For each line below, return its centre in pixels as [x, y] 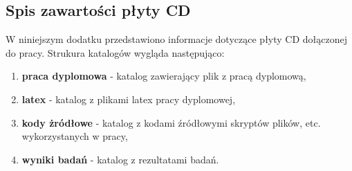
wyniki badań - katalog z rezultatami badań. [120, 159]
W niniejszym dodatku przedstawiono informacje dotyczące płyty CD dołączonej [177, 39]
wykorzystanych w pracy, [75, 136]
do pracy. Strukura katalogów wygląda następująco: [115, 52]
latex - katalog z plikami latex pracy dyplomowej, [129, 99]
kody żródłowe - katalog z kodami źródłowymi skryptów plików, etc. [171, 122]
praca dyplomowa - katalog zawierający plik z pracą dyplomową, [164, 76]
